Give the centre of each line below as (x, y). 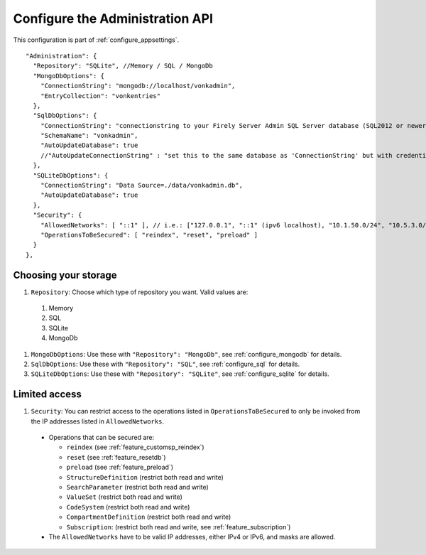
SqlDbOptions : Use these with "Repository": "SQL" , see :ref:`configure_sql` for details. (165, 364)
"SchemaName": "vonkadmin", (89, 136)
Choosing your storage (65, 275)
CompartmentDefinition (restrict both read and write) (149, 517)
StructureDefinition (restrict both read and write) (145, 477)
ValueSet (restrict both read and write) (124, 497)
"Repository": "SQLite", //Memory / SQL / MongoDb (123, 66)
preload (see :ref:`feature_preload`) (120, 467)
